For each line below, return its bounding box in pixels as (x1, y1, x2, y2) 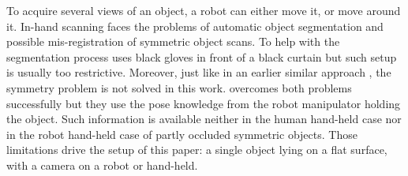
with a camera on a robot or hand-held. (6, 156, 198, 173)
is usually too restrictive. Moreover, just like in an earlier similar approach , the (6, 64, 391, 81)
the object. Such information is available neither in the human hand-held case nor (6, 110, 402, 127)
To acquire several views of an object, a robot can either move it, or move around (6, 2, 401, 18)
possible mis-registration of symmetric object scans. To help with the (6, 33, 340, 50)
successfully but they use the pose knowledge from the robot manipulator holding (6, 95, 401, 111)
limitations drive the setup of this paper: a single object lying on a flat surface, (6, 141, 387, 158)
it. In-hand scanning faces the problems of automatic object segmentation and (6, 17, 384, 34)
